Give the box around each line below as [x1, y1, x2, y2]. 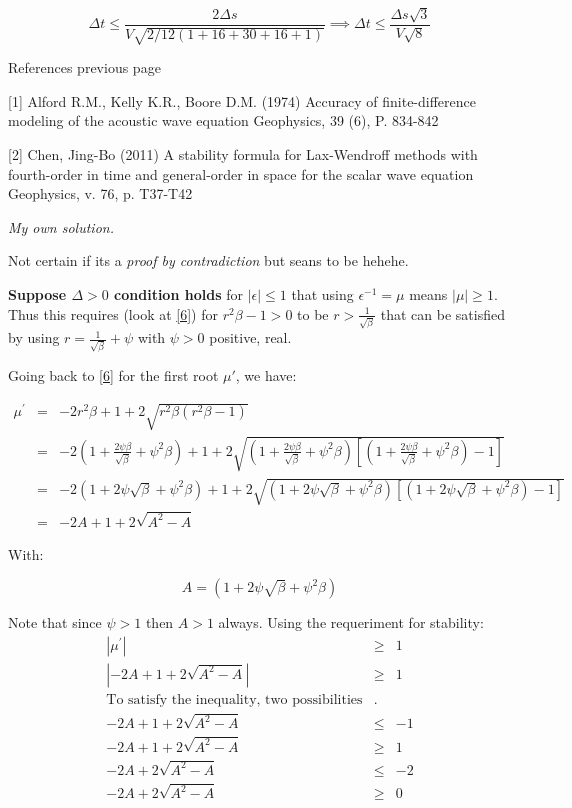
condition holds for [114, 283, 243, 304]
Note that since [8, 612, 102, 633]
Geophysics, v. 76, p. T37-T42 [8, 183, 193, 204]
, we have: [235, 364, 297, 385]
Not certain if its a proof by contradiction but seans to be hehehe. [8, 250, 409, 271]
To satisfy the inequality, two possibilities [106, 692, 363, 707]
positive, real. [209, 327, 292, 348]
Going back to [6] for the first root [8, 364, 219, 385]
